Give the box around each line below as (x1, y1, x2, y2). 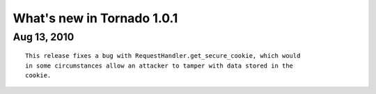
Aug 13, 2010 (13, 31, 75, 43)
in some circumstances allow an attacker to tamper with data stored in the (25, 61, 294, 70)
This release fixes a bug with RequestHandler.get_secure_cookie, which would (25, 52, 301, 60)
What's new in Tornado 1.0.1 (13, 10, 178, 26)
